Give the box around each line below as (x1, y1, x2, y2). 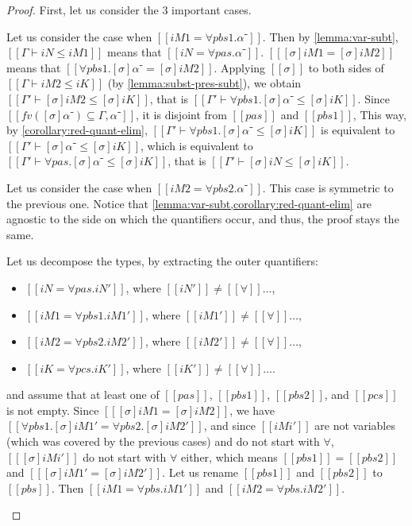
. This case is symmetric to (262, 179, 394, 195)
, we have (229, 401, 275, 418)
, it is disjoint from (136, 106, 227, 122)
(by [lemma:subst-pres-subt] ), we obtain (107, 75, 302, 91)
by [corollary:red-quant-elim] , (6, 122, 148, 138)
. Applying (214, 59, 266, 75)
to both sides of (308, 59, 384, 75)
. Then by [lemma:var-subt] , (262, 28, 399, 44)
